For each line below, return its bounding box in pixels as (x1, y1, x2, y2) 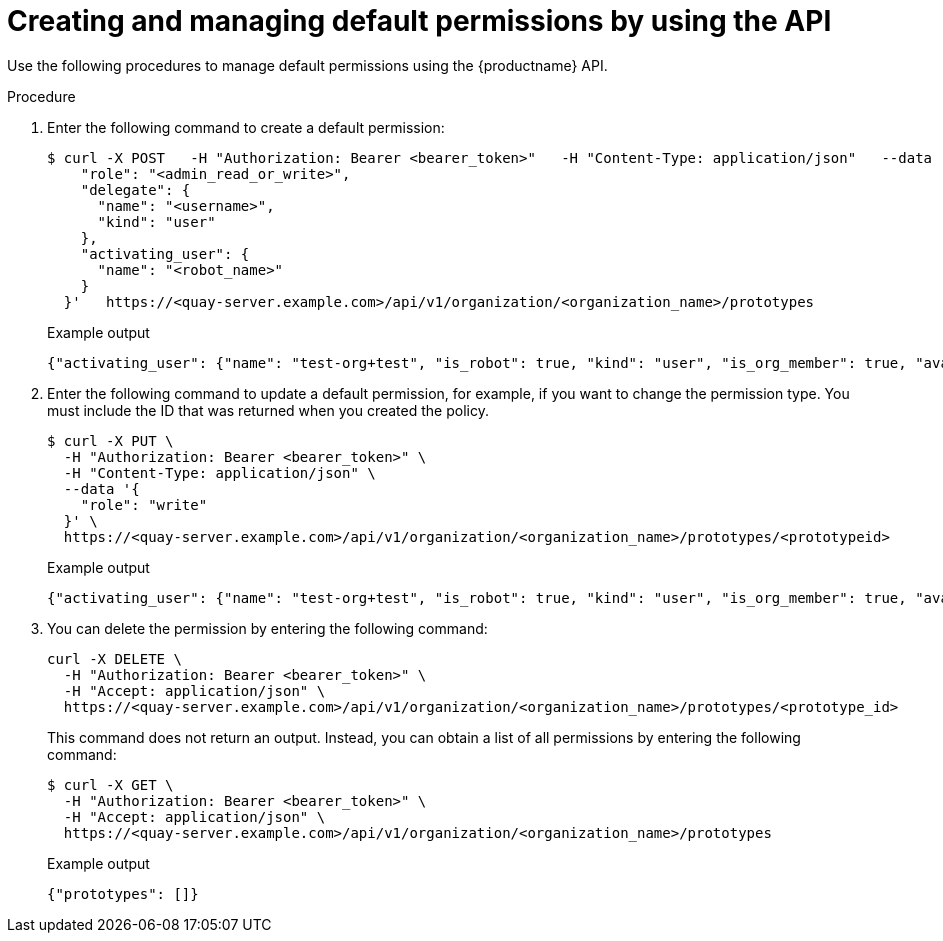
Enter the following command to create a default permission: (47, 118, 445, 136)
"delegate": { (80, 181, 191, 198)
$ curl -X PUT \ (47, 432, 174, 449)
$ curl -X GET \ (47, 776, 174, 793)
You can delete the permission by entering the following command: (47, 619, 488, 637)
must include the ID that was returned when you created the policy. (47, 401, 489, 419)
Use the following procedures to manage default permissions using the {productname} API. (7, 56, 608, 74)
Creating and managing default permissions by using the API (7, 4, 832, 38)
